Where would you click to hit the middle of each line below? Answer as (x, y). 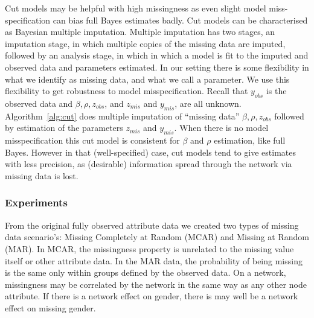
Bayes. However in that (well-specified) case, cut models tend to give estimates (151, 152)
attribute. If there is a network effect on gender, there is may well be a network (152, 296)
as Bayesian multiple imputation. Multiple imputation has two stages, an (140, 32)
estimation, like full (250, 140)
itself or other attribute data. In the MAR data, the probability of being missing (154, 260)
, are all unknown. (208, 103)
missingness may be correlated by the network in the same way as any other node (156, 284)
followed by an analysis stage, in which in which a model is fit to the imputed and (157, 55)
